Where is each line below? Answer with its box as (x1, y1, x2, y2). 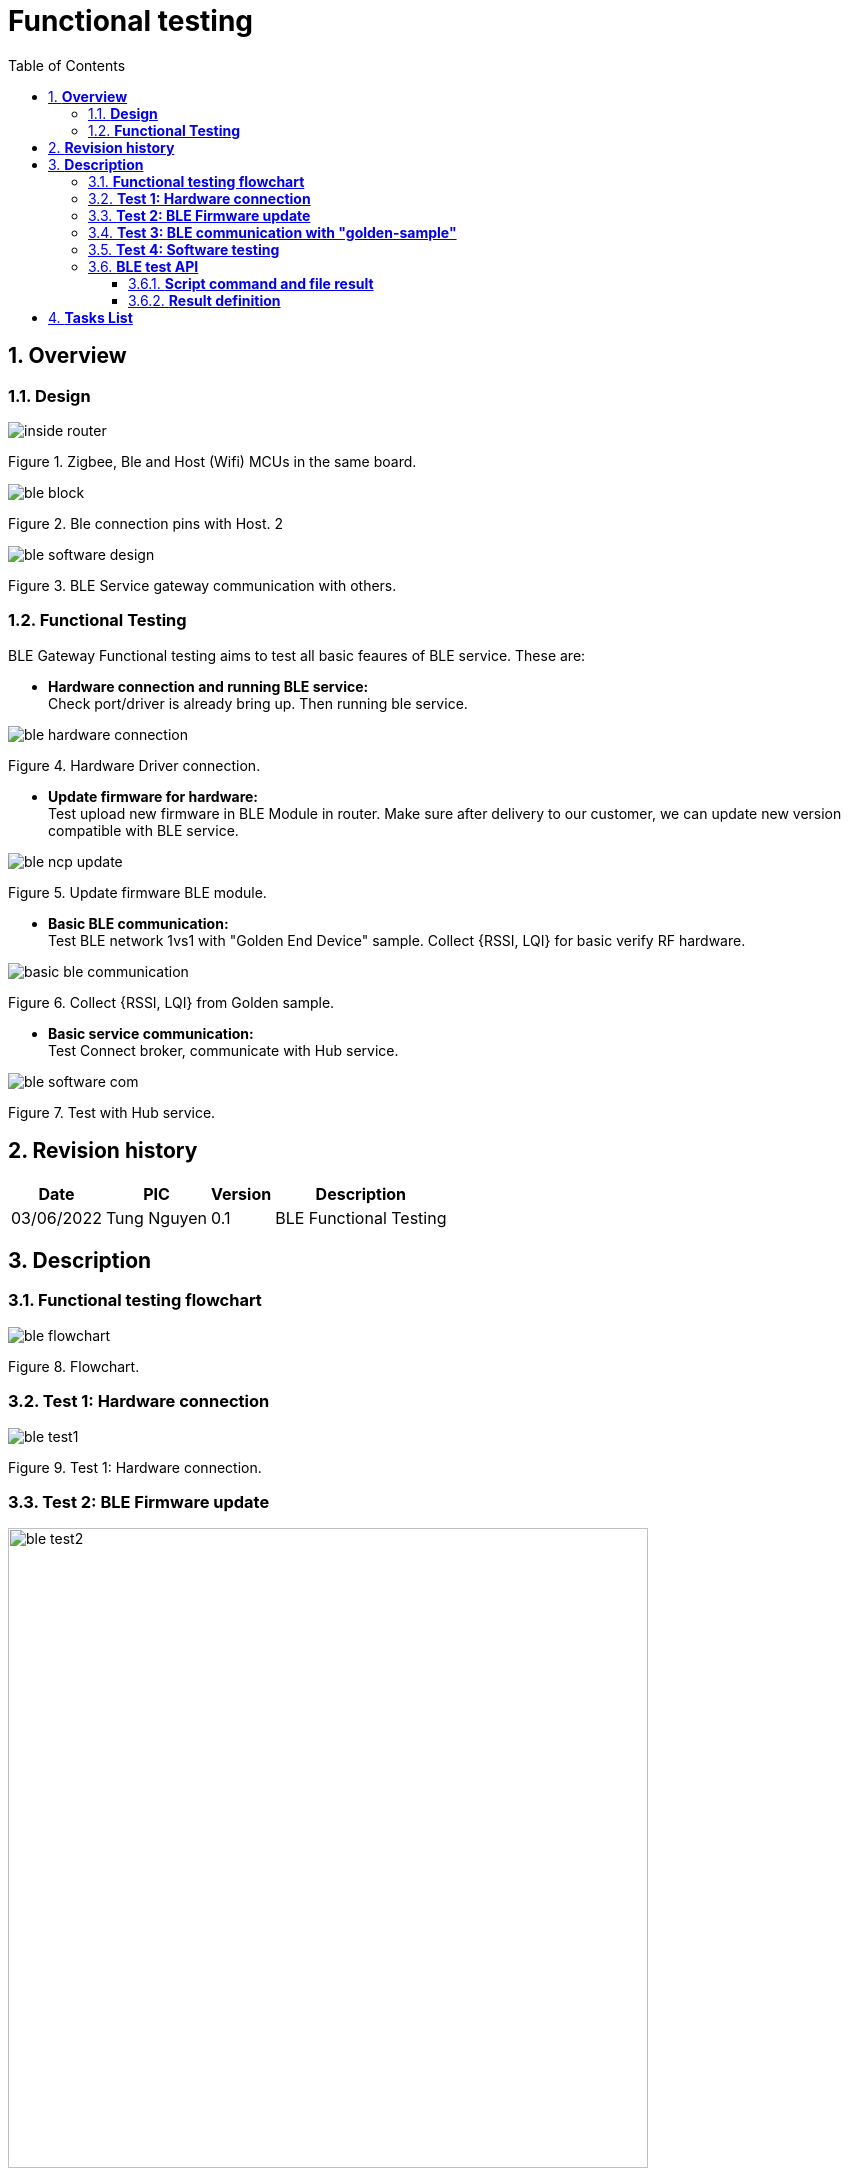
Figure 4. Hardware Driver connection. (8, 756, 261, 774)
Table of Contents (8, 56, 126, 74)
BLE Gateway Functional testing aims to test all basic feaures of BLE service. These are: (8, 646, 586, 664)
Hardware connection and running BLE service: (48, 677, 369, 695)
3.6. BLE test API (88, 257, 199, 275)
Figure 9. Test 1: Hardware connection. (8, 1458, 262, 1476)
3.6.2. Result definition (128, 291, 281, 309)
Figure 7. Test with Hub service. (8, 1103, 216, 1121)
